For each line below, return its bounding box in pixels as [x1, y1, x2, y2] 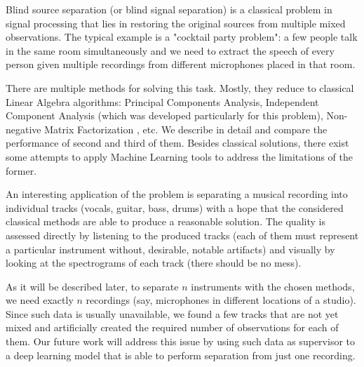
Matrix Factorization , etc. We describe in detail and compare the [44, 121, 328, 136]
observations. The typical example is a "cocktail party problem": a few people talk [6, 29, 358, 44]
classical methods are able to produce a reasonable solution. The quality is [6, 214, 325, 229]
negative [6, 121, 41, 136]
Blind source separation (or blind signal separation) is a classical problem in [6, 2, 332, 16]
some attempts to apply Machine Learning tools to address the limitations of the [6, 149, 353, 164]
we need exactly [6, 293, 74, 307]
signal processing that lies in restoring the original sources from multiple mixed [6, 15, 346, 30]
